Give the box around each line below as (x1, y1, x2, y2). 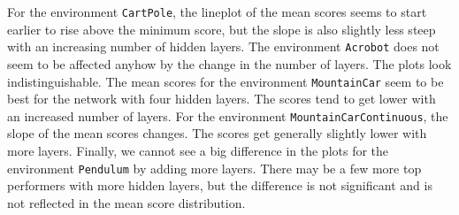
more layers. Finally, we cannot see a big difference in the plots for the (7, 142, 389, 159)
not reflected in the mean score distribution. (7, 193, 246, 211)
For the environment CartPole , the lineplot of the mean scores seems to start (7, 3, 427, 20)
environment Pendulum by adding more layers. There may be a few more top (7, 158, 422, 177)
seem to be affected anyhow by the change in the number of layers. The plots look (7, 54, 452, 73)
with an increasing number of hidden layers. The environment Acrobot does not (7, 37, 440, 56)
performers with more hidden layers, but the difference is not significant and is (7, 176, 432, 195)
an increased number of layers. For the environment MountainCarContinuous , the (7, 106, 448, 125)
